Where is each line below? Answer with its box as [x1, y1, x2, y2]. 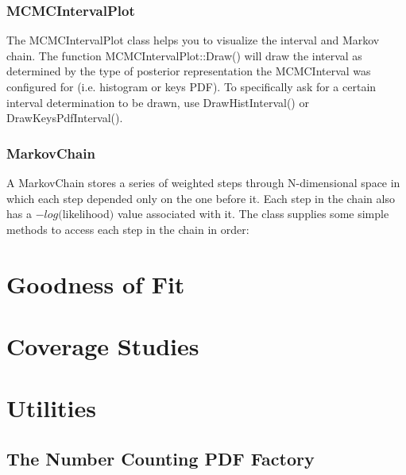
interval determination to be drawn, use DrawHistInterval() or [6, 94, 309, 110]
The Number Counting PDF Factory [6, 446, 315, 470]
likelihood [62, 205, 110, 222]
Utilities [6, 392, 97, 424]
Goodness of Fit [6, 267, 185, 300]
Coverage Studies [6, 329, 199, 362]
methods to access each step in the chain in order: [6, 220, 249, 237]
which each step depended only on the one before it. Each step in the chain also [6, 190, 395, 206]
